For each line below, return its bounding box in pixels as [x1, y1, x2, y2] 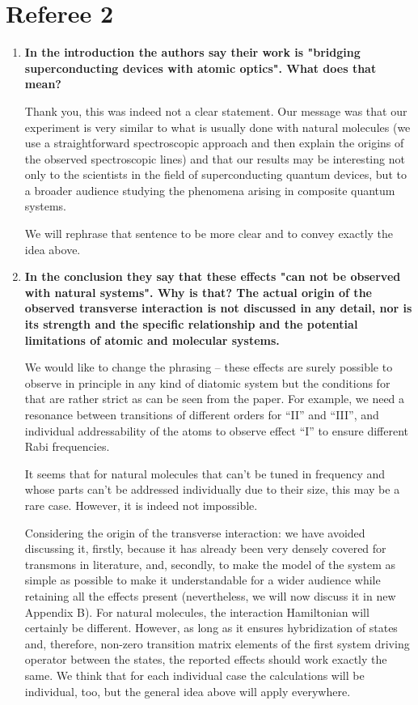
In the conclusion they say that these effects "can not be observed [24, 268, 401, 285]
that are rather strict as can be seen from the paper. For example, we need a [24, 390, 405, 407]
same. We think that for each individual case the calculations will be [24, 666, 365, 683]
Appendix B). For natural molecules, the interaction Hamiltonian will [24, 603, 369, 620]
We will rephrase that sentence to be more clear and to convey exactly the [24, 225, 394, 242]
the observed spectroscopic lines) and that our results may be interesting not [24, 150, 405, 167]
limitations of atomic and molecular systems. [24, 331, 280, 348]
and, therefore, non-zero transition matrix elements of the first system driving [24, 635, 410, 652]
